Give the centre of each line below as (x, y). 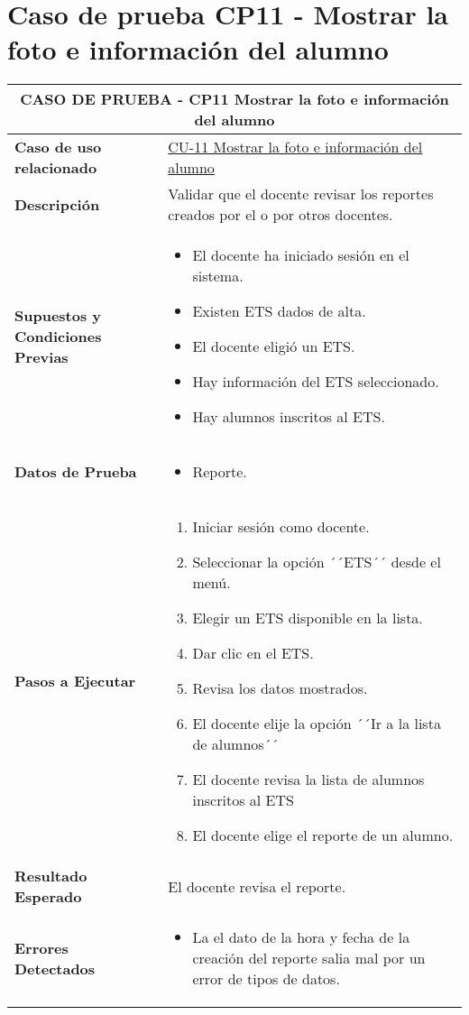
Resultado (51, 876)
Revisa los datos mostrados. (280, 688)
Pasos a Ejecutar (75, 681)
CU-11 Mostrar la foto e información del (295, 147)
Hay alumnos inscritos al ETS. (289, 417)
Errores (41, 947)
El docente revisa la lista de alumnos (308, 780)
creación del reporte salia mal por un (309, 958)
